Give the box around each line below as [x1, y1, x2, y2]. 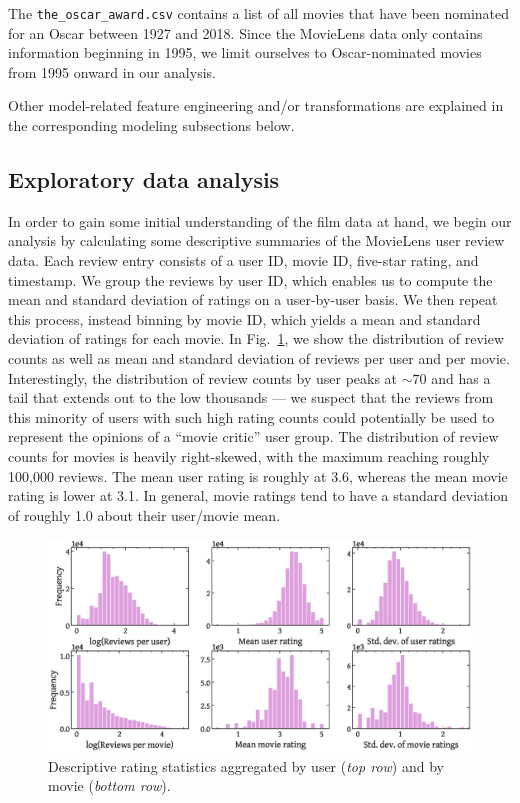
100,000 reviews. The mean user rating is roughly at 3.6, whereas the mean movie [8, 465, 508, 486]
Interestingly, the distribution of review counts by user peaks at [8, 367, 398, 388]
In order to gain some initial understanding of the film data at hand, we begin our [8, 210, 512, 231]
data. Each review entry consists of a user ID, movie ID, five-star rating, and [8, 250, 479, 271]
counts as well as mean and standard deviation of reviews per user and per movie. [8, 347, 510, 368]
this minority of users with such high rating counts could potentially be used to [8, 406, 495, 427]
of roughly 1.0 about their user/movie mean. [8, 504, 281, 525]
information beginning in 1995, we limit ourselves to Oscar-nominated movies [8, 42, 482, 63]
